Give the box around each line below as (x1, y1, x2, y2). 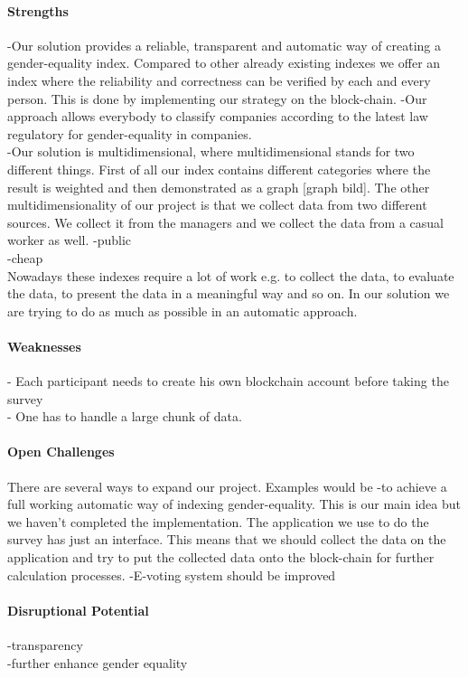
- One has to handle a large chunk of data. (7, 407, 242, 426)
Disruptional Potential (7, 600, 149, 619)
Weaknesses (7, 336, 81, 355)
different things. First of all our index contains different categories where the (7, 159, 431, 178)
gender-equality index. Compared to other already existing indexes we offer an (7, 53, 441, 72)
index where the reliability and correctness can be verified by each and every (7, 71, 431, 89)
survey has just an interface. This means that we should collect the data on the (7, 530, 446, 549)
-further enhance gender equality (7, 653, 188, 672)
